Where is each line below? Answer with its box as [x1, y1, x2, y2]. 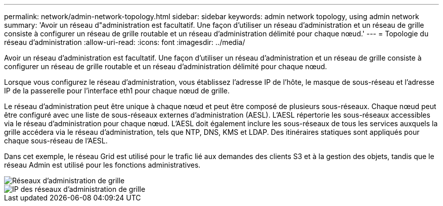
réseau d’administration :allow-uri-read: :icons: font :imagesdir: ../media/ [4, 38, 245, 46]
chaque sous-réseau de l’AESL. [4, 136, 108, 145]
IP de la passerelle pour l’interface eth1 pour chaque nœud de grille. [4, 86, 230, 95]
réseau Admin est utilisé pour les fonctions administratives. [4, 161, 201, 169]
